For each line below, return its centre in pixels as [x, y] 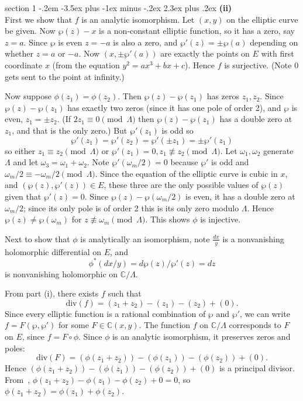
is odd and [230, 162]
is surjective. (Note [258, 64]
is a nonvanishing [253, 238]
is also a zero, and [145, 42]
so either [20, 150]
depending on [274, 42]
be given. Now [30, 31]
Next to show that [37, 238]
